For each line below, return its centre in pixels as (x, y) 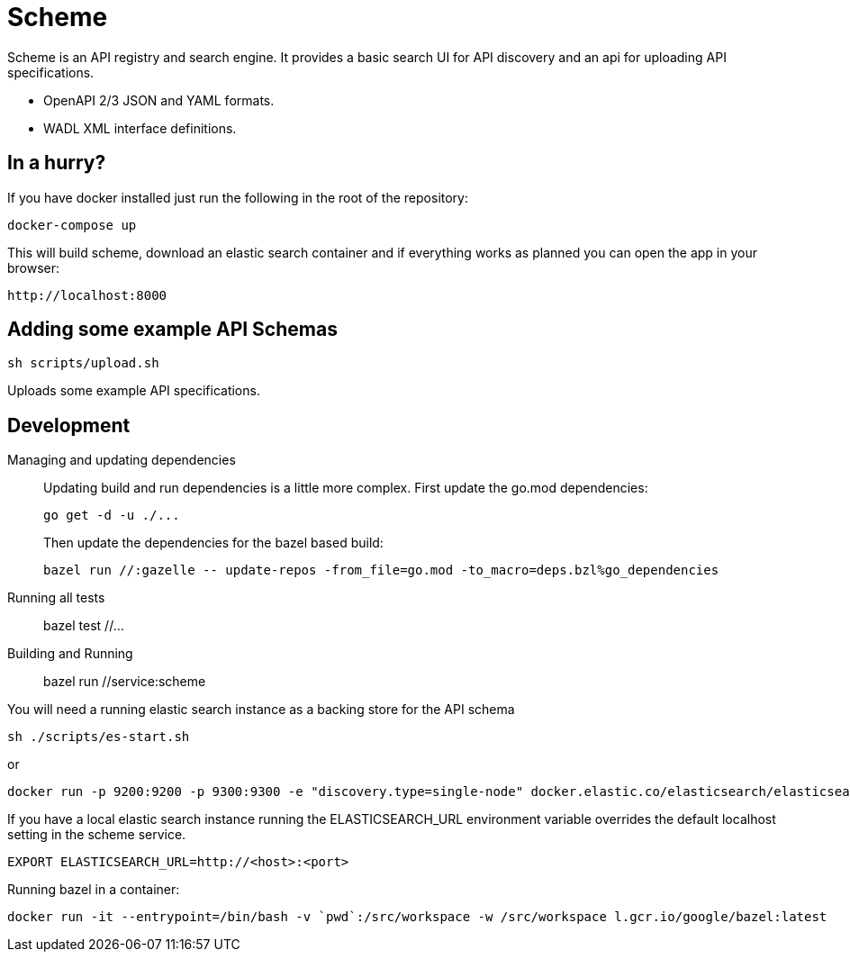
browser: (34, 267)
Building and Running (70, 654)
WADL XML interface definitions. (140, 128)
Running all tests (56, 598)
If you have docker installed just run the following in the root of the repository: (238, 197)
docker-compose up (72, 225)
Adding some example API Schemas (172, 330)
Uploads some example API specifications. (134, 391)
